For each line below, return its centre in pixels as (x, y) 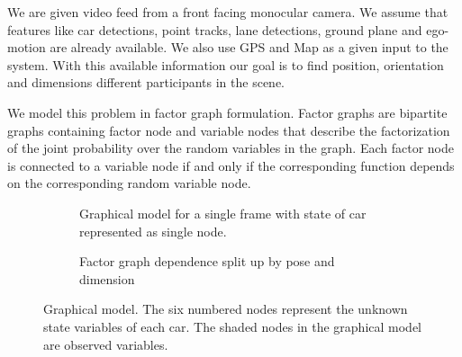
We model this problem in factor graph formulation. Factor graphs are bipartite (227, 112)
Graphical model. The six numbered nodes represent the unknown (226, 309)
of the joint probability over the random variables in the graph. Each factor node (231, 148)
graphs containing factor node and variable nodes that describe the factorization (229, 130)
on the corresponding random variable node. (129, 183)
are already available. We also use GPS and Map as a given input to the (249, 47)
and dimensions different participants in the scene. (146, 82)
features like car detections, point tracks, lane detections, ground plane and (215, 29)
